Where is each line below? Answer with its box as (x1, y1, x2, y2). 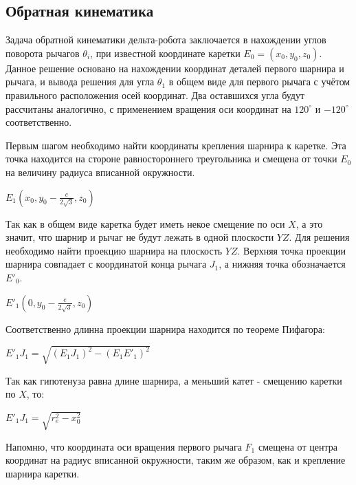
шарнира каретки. (5, 466, 80, 480)
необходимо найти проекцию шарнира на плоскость (5, 243, 223, 257)
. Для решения (289, 230, 350, 244)
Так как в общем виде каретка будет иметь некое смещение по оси (5, 216, 285, 230)
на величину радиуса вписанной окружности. (5, 164, 195, 179)
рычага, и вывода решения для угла (5, 74, 155, 89)
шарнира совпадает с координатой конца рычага (5, 257, 207, 271)
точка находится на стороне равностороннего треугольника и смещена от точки (5, 151, 337, 166)
